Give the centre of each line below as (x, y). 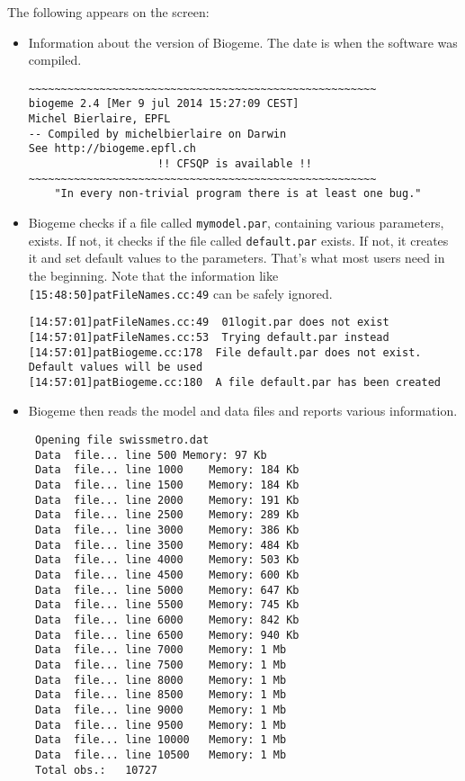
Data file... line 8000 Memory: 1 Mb (161, 680)
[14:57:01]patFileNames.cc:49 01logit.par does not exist (209, 323)
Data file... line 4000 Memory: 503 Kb (167, 560)
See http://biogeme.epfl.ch (112, 149)
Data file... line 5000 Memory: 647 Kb (167, 590)
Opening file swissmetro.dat (122, 440)
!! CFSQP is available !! (234, 164)
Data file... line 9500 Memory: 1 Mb (161, 725)
